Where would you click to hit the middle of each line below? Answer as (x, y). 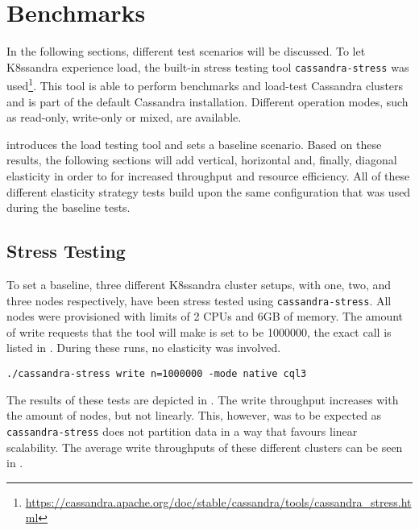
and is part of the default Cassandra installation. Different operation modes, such (207, 101)
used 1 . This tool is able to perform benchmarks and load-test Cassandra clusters (205, 85)
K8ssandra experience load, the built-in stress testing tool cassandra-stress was (208, 66)
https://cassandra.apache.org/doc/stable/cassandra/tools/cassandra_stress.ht (218, 501)
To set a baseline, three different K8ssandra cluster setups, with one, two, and (199, 284)
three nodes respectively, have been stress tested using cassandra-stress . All (199, 300)
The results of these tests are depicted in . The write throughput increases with (203, 399)
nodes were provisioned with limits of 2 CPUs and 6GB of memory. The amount (205, 316)
